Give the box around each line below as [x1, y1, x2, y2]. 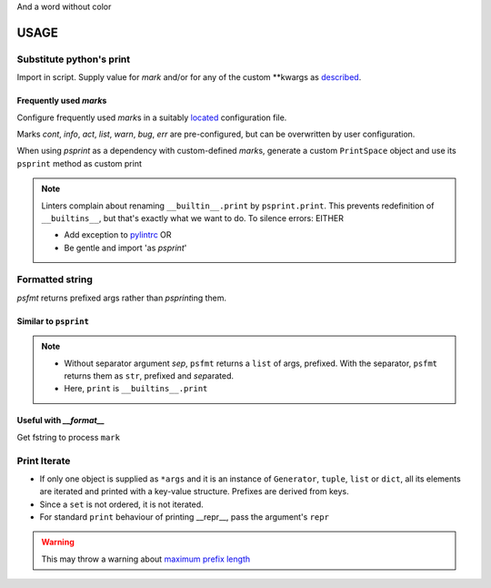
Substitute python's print [16, 53, 131, 66]
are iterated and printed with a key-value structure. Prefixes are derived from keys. [39, 486, 349, 497]
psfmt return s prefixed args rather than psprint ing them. [16, 292, 227, 303]
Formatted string [16, 273, 93, 286]
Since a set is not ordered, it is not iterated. [39, 499, 204, 510]
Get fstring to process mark [16, 431, 120, 442]
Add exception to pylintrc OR [64, 229, 172, 240]
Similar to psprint [16, 315, 90, 327]
